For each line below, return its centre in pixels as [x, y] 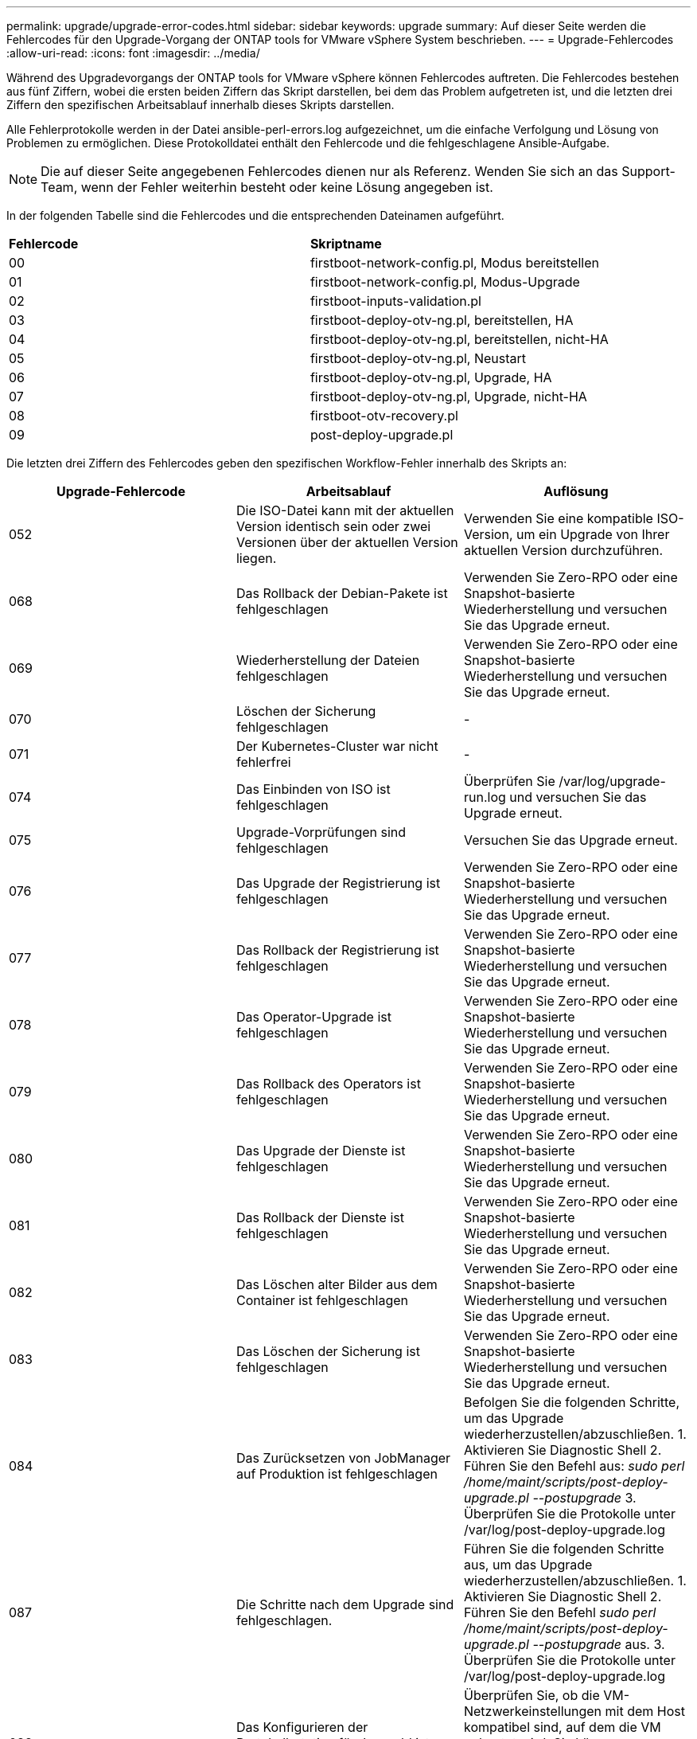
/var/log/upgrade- [612, 781]
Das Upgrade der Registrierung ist [338, 883]
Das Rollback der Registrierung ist [337, 950]
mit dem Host [645, 1711]
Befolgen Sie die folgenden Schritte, [572, 1402]
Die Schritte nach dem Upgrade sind [345, 1604]
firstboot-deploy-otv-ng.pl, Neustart [418, 358]
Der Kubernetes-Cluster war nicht [337, 746]
